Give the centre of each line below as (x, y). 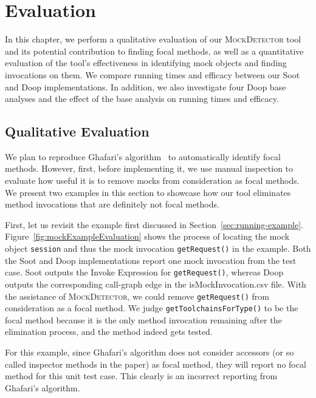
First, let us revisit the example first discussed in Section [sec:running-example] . (154, 224)
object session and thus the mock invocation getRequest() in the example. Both (158, 248)
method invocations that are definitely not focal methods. (112, 204)
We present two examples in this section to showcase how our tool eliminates (148, 192)
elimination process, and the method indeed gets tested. (109, 332)
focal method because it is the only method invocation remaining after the (143, 319)
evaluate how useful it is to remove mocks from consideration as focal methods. (152, 180)
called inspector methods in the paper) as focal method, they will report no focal (156, 364)
